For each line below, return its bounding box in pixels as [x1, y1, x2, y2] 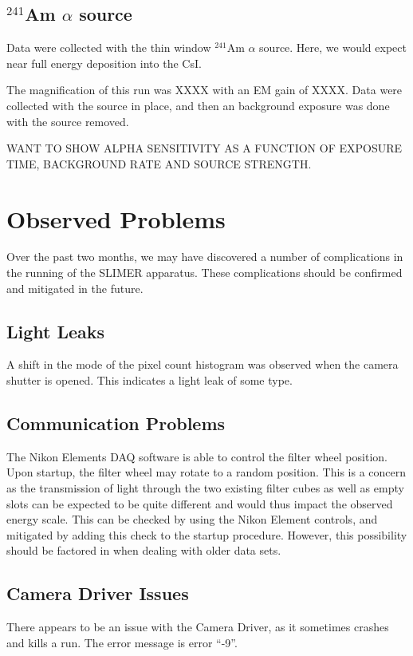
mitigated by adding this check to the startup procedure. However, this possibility [6, 526, 407, 543]
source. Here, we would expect [259, 39, 407, 56]
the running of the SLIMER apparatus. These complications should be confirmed [6, 264, 403, 281]
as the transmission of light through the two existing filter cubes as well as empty [6, 480, 404, 496]
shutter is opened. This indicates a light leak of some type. [6, 372, 293, 389]
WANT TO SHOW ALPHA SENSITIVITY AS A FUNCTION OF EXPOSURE [6, 140, 403, 156]
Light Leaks [6, 318, 105, 343]
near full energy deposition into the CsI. [6, 54, 202, 71]
